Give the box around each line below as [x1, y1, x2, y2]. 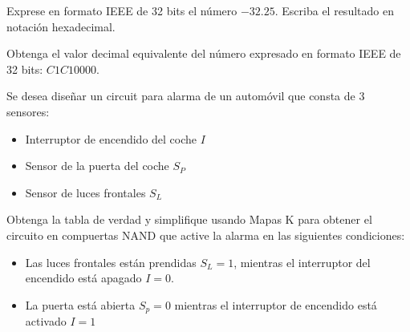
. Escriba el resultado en [274, 2, 394, 18]
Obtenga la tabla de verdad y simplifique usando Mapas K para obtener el [6, 211, 372, 228]
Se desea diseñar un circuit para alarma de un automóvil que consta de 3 [6, 87, 365, 104]
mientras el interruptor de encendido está [174, 296, 377, 313]
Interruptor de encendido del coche [25, 130, 197, 147]
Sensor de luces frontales [25, 184, 146, 200]
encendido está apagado [25, 269, 142, 286]
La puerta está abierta [25, 296, 136, 313]
